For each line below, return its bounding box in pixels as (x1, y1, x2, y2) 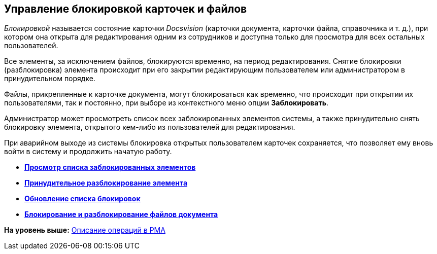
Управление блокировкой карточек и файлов (4, 3, 247, 15)
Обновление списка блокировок (24, 194, 141, 203)
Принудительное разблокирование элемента (24, 178, 188, 188)
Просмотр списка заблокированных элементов (24, 163, 196, 172)
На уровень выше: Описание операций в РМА (4, 226, 165, 235)
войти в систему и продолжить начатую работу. (4, 147, 172, 156)
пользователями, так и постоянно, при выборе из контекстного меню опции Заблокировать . (4, 98, 329, 107)
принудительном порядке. (4, 74, 95, 83)
